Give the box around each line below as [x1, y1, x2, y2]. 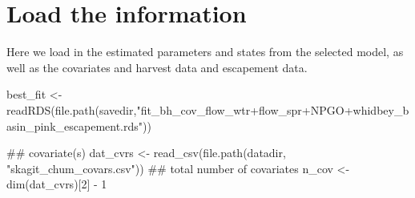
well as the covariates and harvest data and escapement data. [6, 59, 308, 75]
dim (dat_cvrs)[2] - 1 [6, 176, 107, 192]
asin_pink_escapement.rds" [6, 117, 143, 134]
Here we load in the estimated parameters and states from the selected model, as [6, 43, 404, 60]
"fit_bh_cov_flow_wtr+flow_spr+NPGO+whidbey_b [136, 101, 409, 118]
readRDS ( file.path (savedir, [6, 101, 137, 118]
